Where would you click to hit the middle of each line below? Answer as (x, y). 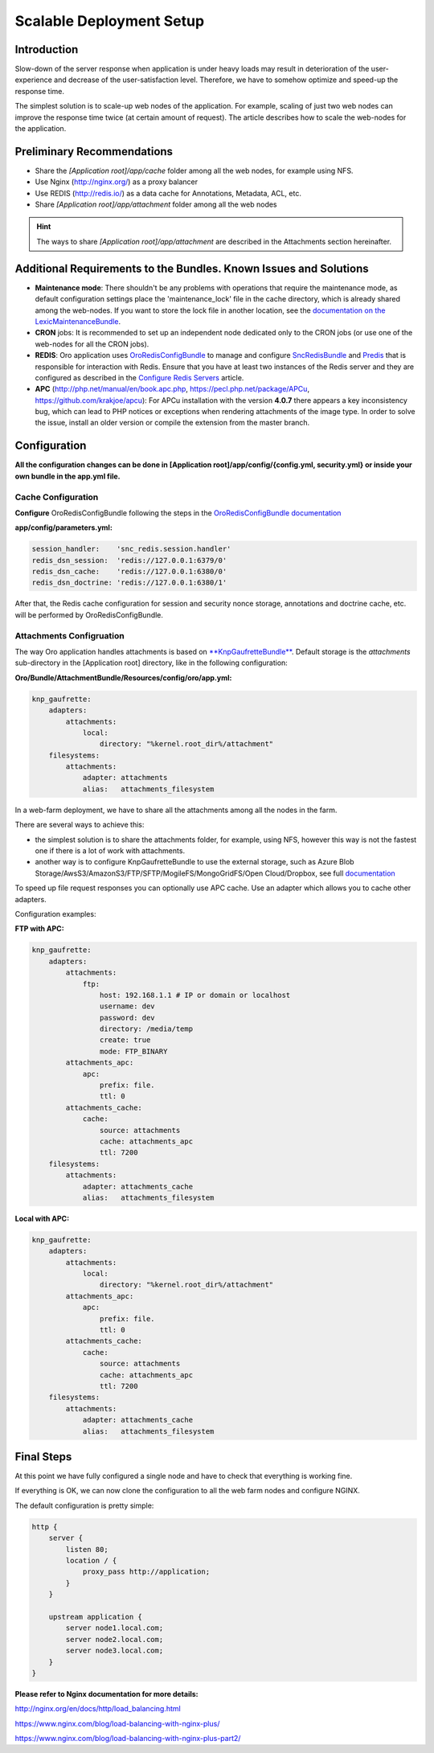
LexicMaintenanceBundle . (78, 321)
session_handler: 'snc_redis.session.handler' (131, 549)
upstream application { (95, 1617)
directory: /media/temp (146, 1029)
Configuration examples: (55, 913)
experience (33, 80)
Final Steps (43, 1457)
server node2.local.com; (115, 1639)
